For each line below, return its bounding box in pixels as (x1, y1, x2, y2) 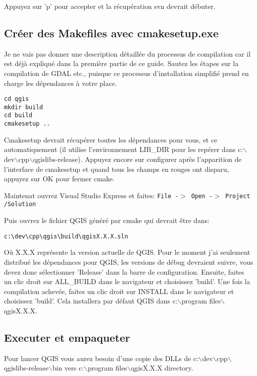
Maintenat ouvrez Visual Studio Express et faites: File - (4, 190, 179, 200)
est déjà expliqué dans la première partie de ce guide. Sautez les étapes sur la (4, 58, 239, 69)
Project (225, 192, 251, 200)
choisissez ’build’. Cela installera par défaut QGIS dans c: (4, 296, 178, 306)
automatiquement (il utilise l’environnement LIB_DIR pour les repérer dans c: (4, 144, 243, 154)
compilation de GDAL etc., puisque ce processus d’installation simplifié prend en (4, 68, 249, 78)
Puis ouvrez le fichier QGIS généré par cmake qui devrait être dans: (4, 215, 209, 226)
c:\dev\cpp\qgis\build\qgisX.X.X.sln (4, 232, 128, 240)
